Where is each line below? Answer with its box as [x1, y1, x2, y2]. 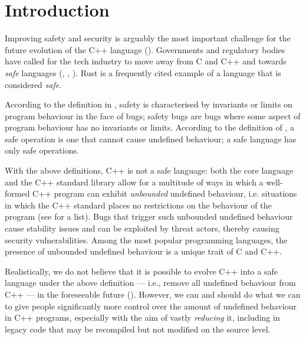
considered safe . [5, 78, 62, 90]
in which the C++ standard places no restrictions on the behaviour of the [5, 198, 272, 211]
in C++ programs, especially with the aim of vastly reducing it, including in [5, 311, 280, 324]
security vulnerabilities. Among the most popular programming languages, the [5, 233, 288, 246]
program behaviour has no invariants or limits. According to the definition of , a [5, 121, 294, 133]
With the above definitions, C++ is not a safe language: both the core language [5, 164, 294, 177]
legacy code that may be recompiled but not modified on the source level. [5, 322, 271, 335]
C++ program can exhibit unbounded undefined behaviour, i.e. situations [32, 187, 297, 200]
